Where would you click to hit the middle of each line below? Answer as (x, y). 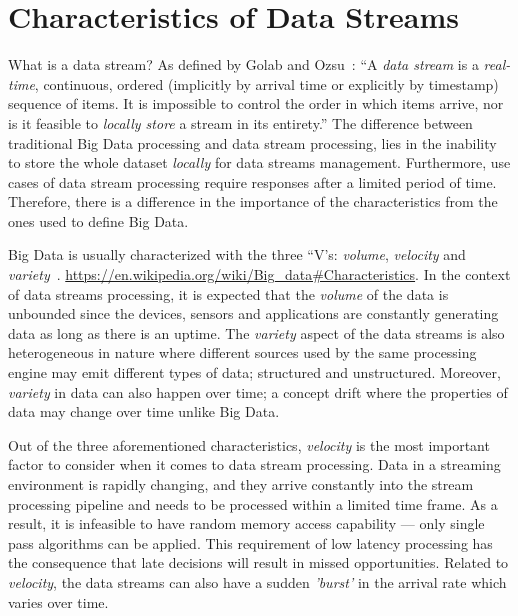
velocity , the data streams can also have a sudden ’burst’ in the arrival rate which (257, 581)
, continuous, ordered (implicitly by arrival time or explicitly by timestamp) (266, 83)
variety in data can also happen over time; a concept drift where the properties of (258, 391)
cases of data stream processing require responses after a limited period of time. (252, 181)
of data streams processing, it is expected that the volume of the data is (228, 293)
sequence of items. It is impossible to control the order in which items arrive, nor (256, 103)
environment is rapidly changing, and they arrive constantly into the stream (241, 484)
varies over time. (58, 601)
